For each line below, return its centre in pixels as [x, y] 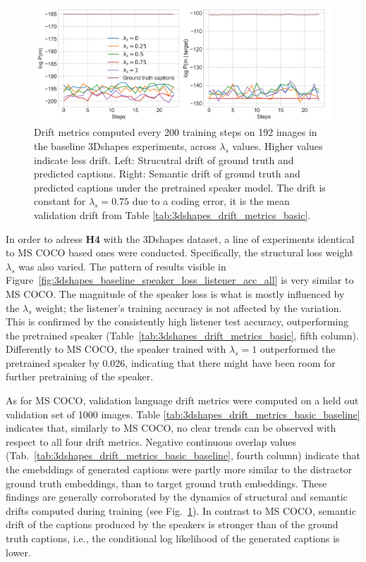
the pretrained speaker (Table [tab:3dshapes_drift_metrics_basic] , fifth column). [182, 335]
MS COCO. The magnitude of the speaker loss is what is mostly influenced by [175, 293]
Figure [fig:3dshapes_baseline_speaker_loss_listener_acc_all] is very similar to [180, 280]
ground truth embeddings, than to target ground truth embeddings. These [166, 483]
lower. [18, 552]
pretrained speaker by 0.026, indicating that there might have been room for [171, 362]
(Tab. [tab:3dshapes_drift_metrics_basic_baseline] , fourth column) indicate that [183, 455]
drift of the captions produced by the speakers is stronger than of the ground [172, 524]
